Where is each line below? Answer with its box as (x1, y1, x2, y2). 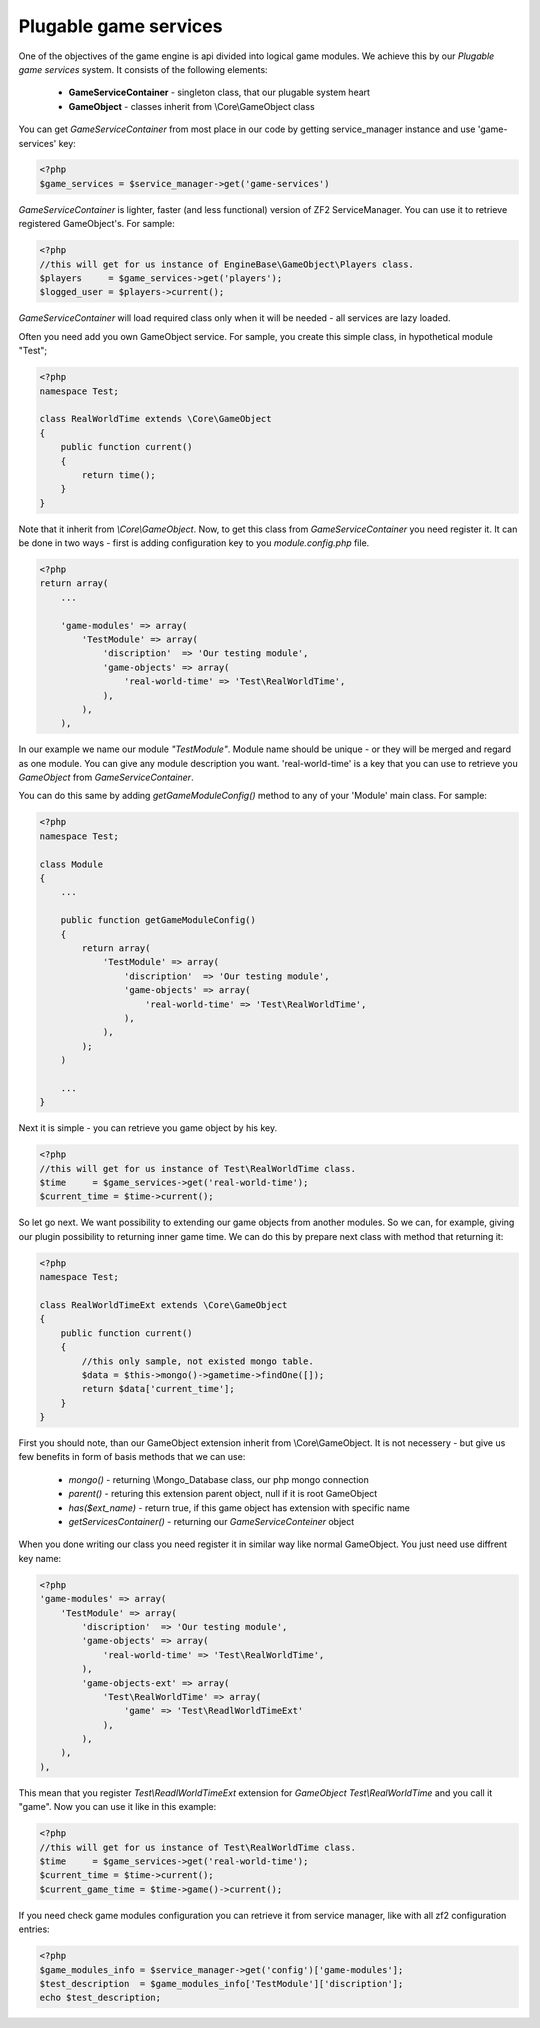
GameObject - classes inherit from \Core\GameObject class (68, 100, 315, 112)
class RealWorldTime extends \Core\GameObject (39, 413, 272, 425)
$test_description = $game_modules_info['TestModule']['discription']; (39, 1978, 404, 1989)
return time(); (81, 469, 157, 480)
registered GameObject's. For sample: (18, 218, 175, 230)
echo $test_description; (39, 1992, 162, 2004)
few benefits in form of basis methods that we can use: (18, 1451, 246, 1463)
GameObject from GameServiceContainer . (18, 771, 194, 784)
